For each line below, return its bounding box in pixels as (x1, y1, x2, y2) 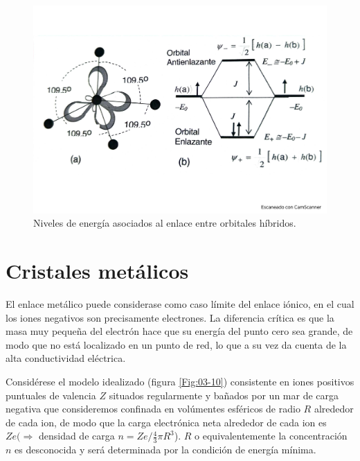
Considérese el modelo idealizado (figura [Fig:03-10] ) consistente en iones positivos (6, 374, 354, 388)
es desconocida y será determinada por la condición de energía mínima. (15, 442, 316, 457)
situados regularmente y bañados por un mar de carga (109, 388, 339, 402)
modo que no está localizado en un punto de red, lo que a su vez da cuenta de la (6, 337, 347, 351)
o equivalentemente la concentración (195, 428, 348, 443)
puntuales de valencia (6, 388, 96, 402)
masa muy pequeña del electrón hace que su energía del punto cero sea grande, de (6, 324, 353, 338)
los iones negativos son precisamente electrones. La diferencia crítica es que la (6, 310, 334, 324)
